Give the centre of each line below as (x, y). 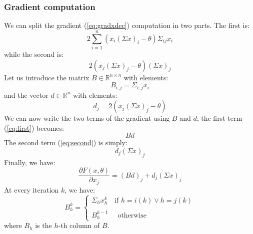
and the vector (26, 95)
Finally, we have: (30, 162)
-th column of (79, 225)
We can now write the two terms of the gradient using (87, 118)
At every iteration (31, 189)
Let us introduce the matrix (47, 77)
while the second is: (34, 54)
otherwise (132, 215)
